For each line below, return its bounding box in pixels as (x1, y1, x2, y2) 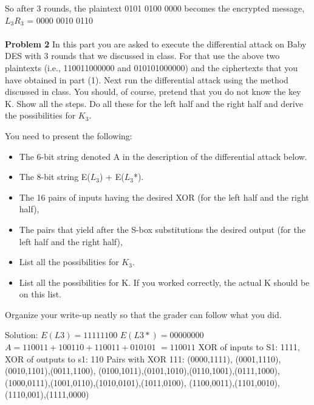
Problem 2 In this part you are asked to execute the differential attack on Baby (5, 37, 307, 50)
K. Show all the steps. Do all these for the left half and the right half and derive (5, 97, 303, 109)
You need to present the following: (5, 129, 132, 142)
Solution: (5, 328, 38, 341)
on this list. (19, 288, 62, 300)
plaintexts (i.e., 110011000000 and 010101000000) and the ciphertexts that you (5, 61, 298, 74)
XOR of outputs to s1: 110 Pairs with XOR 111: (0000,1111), (5, 352, 233, 365)
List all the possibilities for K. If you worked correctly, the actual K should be (19, 275, 310, 288)
